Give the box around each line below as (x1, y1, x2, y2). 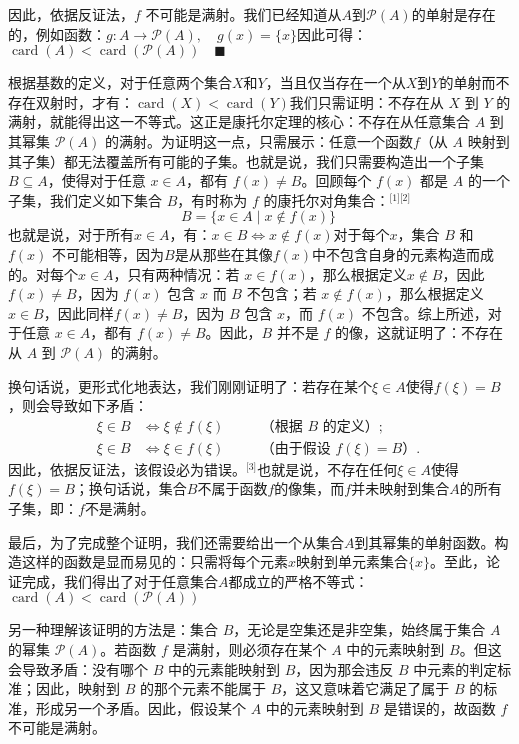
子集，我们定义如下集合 (8, 189, 162, 210)
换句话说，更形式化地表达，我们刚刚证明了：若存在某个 (8, 375, 372, 396)
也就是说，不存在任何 (257, 458, 398, 479)
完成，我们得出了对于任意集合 (21, 570, 218, 591)
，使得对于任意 (47, 170, 146, 191)
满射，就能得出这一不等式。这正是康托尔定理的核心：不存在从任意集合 (8, 111, 470, 132)
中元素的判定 (413, 658, 498, 679)
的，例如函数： (8, 23, 106, 44)
